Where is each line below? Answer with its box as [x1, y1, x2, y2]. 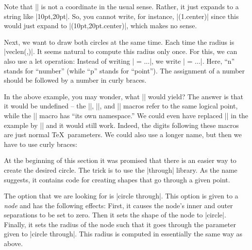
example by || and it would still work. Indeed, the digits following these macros [4, 120, 239, 130]
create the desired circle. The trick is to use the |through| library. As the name [4, 164, 237, 175]
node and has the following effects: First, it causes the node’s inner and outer [4, 200, 233, 210]
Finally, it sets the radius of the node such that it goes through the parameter [4, 219, 236, 229]
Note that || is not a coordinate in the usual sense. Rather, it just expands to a [4, 1, 239, 11]
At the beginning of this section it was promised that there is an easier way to [4, 155, 236, 165]
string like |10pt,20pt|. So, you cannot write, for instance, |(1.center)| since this [4, 11, 239, 21]
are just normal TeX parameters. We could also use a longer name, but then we [4, 129, 242, 140]
